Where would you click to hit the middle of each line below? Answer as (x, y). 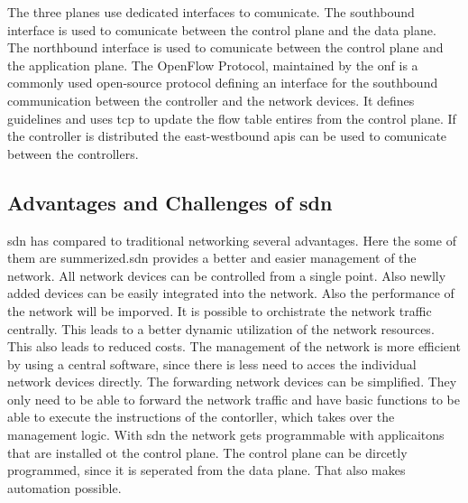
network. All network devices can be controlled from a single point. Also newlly (227, 275)
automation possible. (64, 487)
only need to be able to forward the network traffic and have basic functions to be (234, 399)
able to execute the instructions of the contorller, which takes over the (201, 417)
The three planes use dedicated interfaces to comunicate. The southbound (211, 12)
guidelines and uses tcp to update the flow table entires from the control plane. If (232, 118)
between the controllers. (73, 153)
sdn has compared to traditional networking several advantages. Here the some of (232, 240)
